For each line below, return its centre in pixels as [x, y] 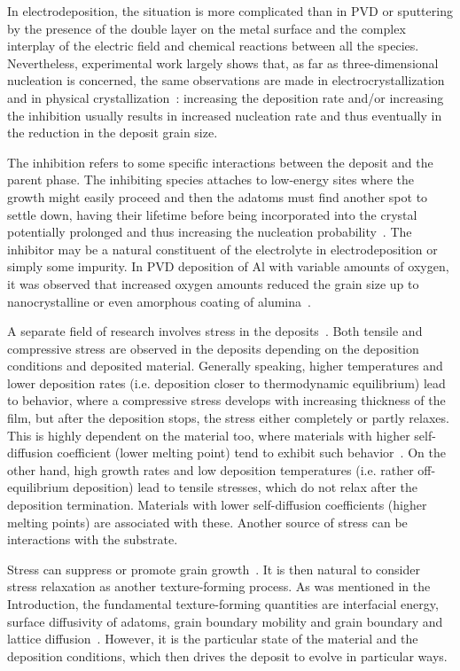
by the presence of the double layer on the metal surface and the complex [207, 28]
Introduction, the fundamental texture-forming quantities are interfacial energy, [223, 604]
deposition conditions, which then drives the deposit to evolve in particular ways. [227, 655]
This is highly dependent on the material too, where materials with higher [209, 435]
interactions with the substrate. [93, 539]
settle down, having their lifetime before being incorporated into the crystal [212, 214]
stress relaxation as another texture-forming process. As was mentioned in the [219, 586]
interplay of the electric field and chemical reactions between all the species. [213, 46]
